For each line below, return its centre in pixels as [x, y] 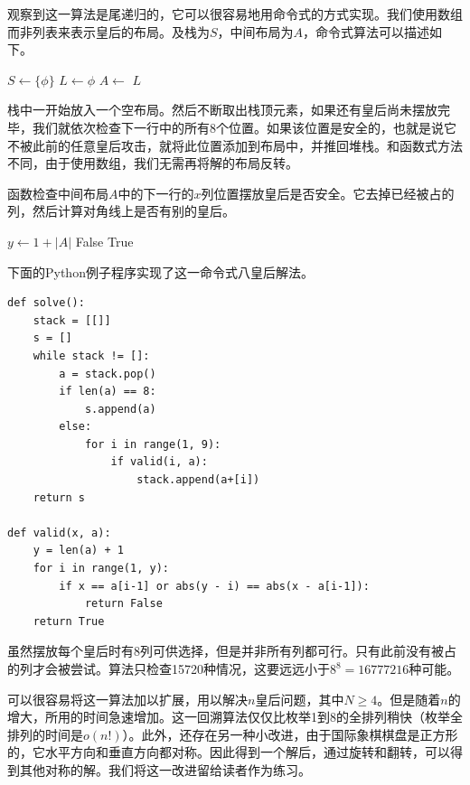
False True [104, 241]
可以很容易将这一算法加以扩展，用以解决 [127, 699]
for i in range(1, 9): [153, 444]
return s [59, 497]
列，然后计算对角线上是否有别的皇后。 [121, 211]
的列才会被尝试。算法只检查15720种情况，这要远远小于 [169, 668]
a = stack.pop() [108, 374]
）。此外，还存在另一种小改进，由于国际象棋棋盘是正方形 [290, 734]
